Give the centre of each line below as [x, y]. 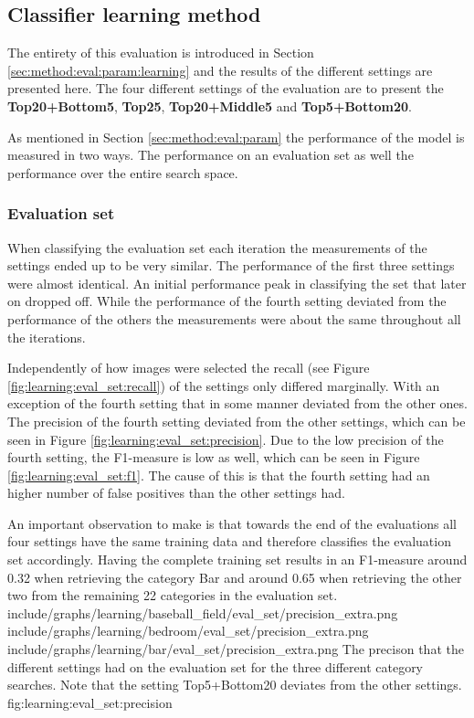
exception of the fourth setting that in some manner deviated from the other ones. [237, 403]
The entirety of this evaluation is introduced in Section [161, 53]
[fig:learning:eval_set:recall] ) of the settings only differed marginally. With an [224, 385]
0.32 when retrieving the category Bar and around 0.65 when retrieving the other [235, 577]
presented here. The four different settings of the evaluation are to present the [226, 88]
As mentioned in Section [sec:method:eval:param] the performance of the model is [236, 137]
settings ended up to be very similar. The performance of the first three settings [231, 265]
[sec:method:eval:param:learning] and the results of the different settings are [220, 70]
